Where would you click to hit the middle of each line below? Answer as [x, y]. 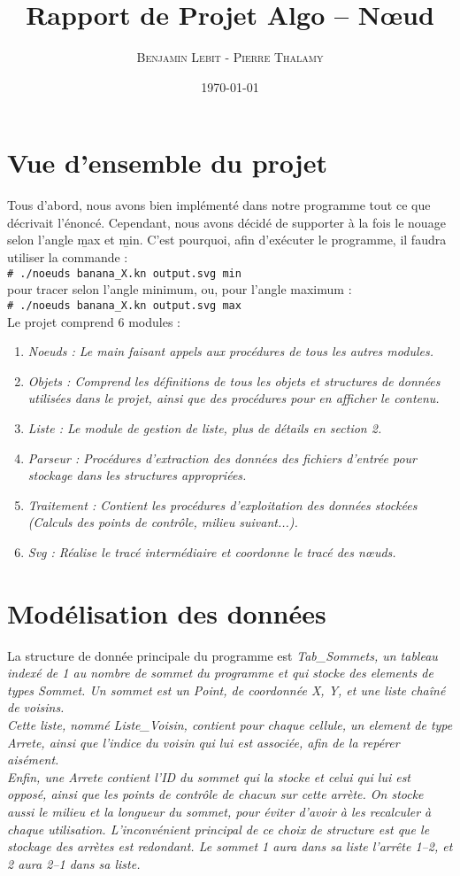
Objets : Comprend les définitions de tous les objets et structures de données [234, 380]
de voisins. [36, 707]
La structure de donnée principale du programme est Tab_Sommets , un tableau [222, 655]
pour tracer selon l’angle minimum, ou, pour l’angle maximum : [180, 289]
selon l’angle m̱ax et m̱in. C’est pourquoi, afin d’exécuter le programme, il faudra [227, 240]
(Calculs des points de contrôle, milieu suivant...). [163, 522]
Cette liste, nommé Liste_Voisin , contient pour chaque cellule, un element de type [230, 724]
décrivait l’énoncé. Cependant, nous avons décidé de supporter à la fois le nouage [226, 222]
